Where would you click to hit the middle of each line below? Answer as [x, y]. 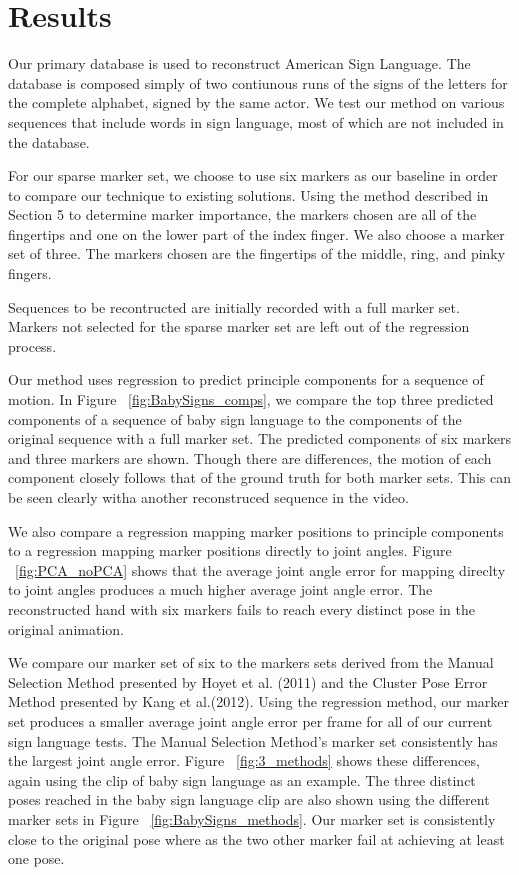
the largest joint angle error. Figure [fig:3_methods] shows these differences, [244, 760]
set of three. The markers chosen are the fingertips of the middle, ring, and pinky [257, 253]
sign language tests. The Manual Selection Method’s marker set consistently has [253, 740]
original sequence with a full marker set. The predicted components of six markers [260, 438]
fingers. [30, 273]
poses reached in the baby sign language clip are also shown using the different [249, 799]
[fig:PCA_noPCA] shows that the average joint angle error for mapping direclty [260, 569]
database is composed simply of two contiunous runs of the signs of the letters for [258, 82]
